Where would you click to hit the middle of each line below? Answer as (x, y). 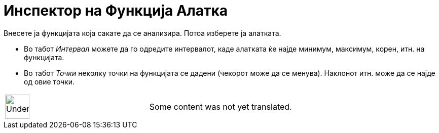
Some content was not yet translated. (221, 106)
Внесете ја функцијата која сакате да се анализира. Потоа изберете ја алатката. (142, 33)
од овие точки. (49, 81)
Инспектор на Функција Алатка (116, 11)
